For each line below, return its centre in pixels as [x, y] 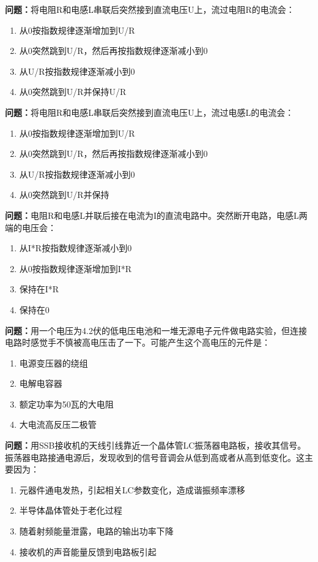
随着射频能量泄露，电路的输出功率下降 [96, 531]
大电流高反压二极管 [58, 424]
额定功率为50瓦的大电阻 [66, 404]
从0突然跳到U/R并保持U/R [73, 92]
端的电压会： [31, 227]
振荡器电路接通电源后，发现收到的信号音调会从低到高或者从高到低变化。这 [155, 457]
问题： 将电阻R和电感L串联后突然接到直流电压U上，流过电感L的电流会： [150, 112]
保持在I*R [39, 289]
